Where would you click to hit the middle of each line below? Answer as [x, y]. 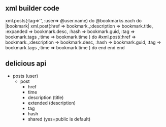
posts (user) [25, 76]
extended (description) [52, 103]
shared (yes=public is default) [59, 119]
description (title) [46, 97]
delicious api [26, 64]
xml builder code [32, 8]
